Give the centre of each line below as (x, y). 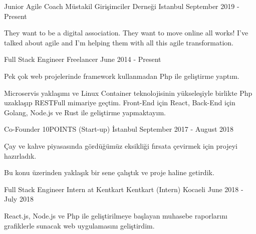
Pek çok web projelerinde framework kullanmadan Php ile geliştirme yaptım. (122, 76)
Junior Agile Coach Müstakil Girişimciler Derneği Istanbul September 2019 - (122, 6)
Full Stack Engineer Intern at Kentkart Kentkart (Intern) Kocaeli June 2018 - (124, 189)
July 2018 (19, 199)
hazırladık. (20, 155)
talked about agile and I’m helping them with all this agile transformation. (119, 42)
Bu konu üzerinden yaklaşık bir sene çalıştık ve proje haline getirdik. (109, 172)
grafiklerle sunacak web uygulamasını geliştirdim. (79, 225)
